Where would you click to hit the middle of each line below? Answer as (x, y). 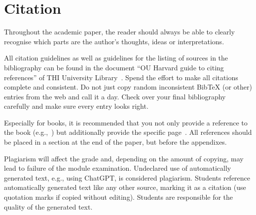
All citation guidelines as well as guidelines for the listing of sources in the (116, 58)
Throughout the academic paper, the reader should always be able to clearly (119, 32)
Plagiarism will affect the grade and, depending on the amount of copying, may (124, 158)
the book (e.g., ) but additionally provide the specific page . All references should (128, 132)
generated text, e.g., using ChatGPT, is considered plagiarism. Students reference (127, 177)
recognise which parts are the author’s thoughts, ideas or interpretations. (114, 41)
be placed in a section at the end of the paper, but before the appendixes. (115, 142)
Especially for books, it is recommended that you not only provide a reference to (126, 122)
